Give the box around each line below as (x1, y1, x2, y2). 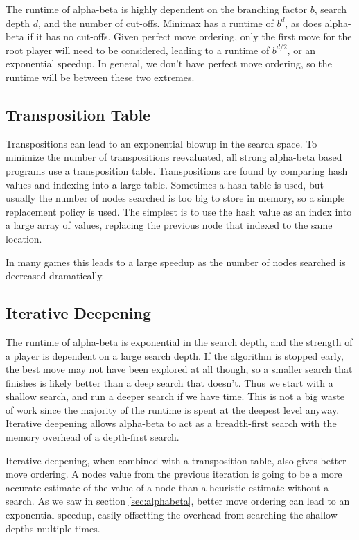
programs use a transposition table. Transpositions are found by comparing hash (6, 163, 348, 177)
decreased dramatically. (6, 268, 105, 283)
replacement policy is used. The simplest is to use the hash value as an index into (6, 204, 352, 218)
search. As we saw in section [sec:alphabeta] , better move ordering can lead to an (6, 494, 350, 508)
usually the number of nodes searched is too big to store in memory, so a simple (6, 191, 345, 205)
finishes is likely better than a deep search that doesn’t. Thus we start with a (6, 375, 333, 390)
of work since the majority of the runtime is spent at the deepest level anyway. (6, 402, 340, 417)
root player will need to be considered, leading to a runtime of (6, 42, 270, 57)
